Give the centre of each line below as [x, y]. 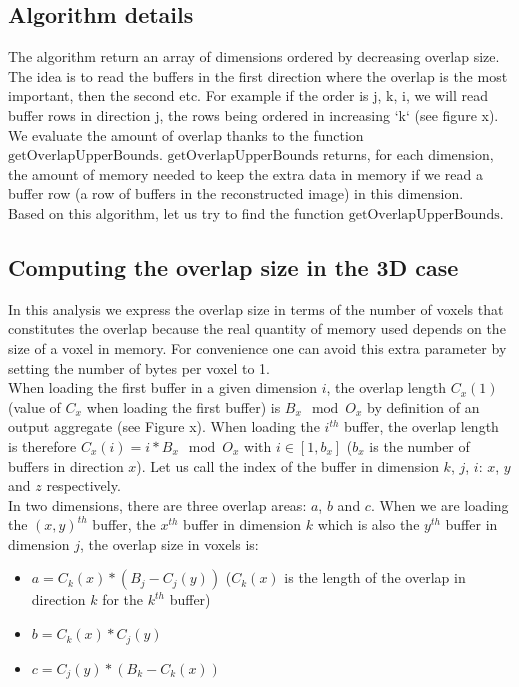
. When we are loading [439, 504]
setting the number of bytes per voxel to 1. [139, 367]
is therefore [42, 445]
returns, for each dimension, [408, 154]
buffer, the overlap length [421, 426]
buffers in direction [66, 465]
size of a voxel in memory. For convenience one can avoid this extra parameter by [257, 347]
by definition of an [423, 406]
